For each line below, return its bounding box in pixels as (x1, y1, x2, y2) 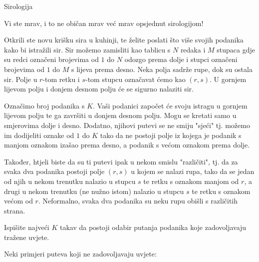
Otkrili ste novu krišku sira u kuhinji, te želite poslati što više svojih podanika (4, 34, 244, 45)
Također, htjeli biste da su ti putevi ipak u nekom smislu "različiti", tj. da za (4, 156, 238, 166)
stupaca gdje (217, 44, 255, 54)
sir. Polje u (4, 73, 37, 84)
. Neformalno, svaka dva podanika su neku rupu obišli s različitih (38, 195, 238, 206)
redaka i (180, 44, 206, 54)
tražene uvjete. (4, 231, 49, 242)
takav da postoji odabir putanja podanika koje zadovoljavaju (59, 222, 247, 232)
